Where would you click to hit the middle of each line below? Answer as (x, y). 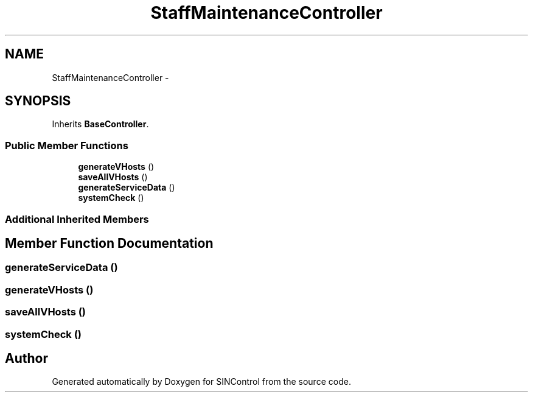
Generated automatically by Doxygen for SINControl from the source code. (201, 382)
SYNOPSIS (38, 101)
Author (26, 358)
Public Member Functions (67, 145)
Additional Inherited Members (77, 219)
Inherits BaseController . (100, 124)
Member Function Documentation (109, 243)
